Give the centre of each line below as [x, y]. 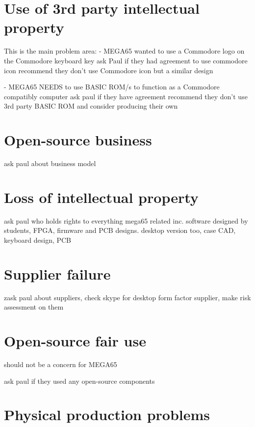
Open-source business [78, 140]
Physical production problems [107, 414]
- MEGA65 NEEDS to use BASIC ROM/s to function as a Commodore [112, 87]
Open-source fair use [75, 341]
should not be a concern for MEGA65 [61, 364]
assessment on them [34, 307]
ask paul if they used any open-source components [79, 381]
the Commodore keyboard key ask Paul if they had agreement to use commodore [126, 60]
